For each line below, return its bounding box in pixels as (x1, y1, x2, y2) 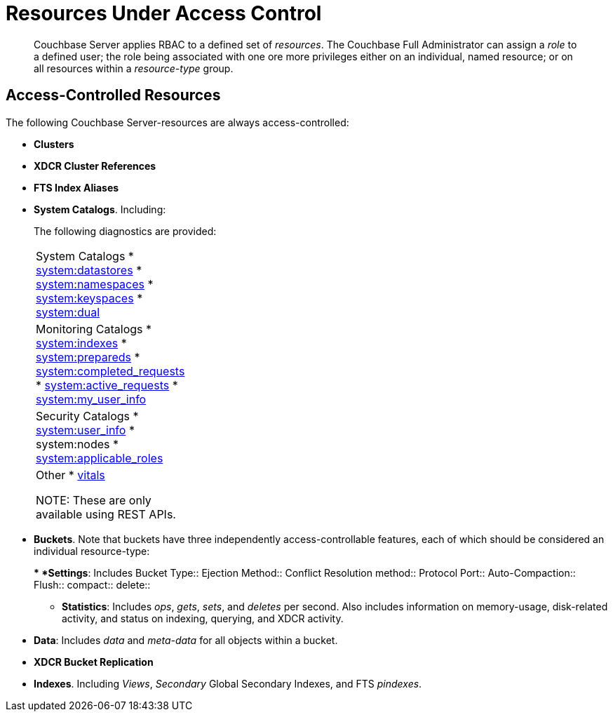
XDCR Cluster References (34, 159, 156, 172)
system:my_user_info (36, 391, 147, 406)
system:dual (36, 304, 100, 319)
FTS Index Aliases (34, 181, 119, 194)
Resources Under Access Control (6, 1, 322, 25)
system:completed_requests (36, 363, 185, 378)
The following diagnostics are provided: (34, 225, 217, 237)
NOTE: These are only (36, 492, 151, 507)
